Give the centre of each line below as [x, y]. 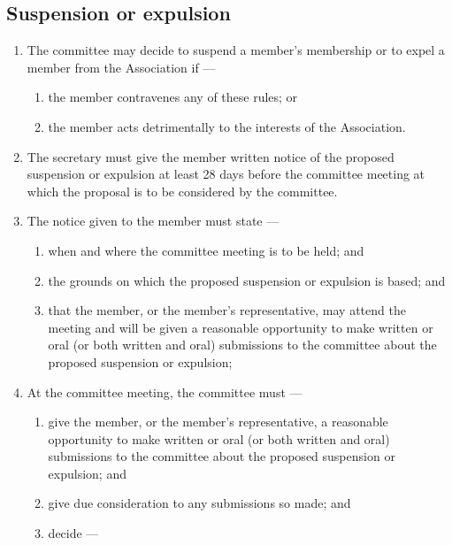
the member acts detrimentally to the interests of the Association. [227, 126]
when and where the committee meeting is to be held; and [206, 250]
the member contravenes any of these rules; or [173, 97]
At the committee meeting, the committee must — [165, 391]
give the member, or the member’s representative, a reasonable [218, 422]
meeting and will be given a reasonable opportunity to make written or [241, 327]
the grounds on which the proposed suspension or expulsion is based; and [247, 280]
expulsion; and [87, 473]
